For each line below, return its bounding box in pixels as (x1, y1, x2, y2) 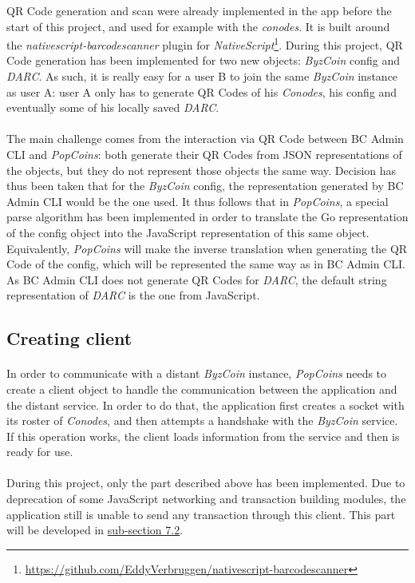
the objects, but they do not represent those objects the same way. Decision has (6, 161, 397, 178)
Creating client (6, 326, 132, 351)
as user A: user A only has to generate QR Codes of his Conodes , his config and (6, 83, 397, 100)
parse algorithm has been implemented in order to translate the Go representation (6, 208, 409, 225)
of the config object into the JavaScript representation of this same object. (6, 224, 370, 240)
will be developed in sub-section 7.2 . (6, 522, 184, 538)
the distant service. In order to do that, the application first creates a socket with (6, 396, 405, 413)
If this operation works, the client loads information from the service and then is (6, 427, 400, 444)
